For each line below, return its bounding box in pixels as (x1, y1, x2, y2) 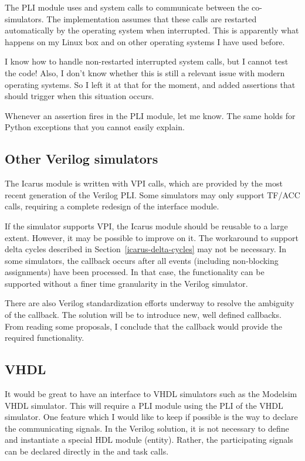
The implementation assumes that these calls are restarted (46, 12, 257, 25)
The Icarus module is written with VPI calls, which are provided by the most (5, 177, 283, 189)
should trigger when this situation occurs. (5, 90, 154, 102)
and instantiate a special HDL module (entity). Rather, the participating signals (5, 433, 293, 446)
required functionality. (5, 331, 84, 344)
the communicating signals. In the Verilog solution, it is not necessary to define (5, 422, 289, 434)
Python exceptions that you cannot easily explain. (5, 121, 185, 133)
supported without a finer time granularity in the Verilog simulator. (5, 277, 248, 289)
